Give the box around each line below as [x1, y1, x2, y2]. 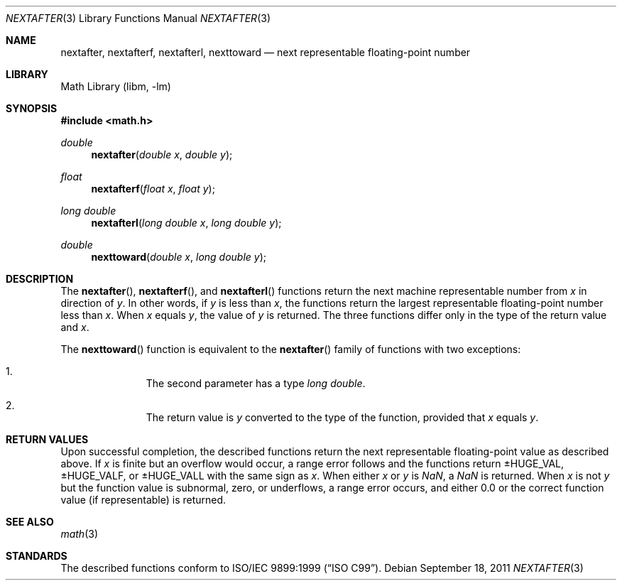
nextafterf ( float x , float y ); [91, 183, 215, 195]
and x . [60, 321, 89, 333]
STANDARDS [6, 550, 67, 562]
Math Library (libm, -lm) [60, 80, 171, 92]
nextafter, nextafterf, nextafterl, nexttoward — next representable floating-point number [60, 46, 471, 58]
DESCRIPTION [6, 273, 74, 285]
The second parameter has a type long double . [146, 377, 366, 389]
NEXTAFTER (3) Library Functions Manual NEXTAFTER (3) [6, 12, 271, 24]
